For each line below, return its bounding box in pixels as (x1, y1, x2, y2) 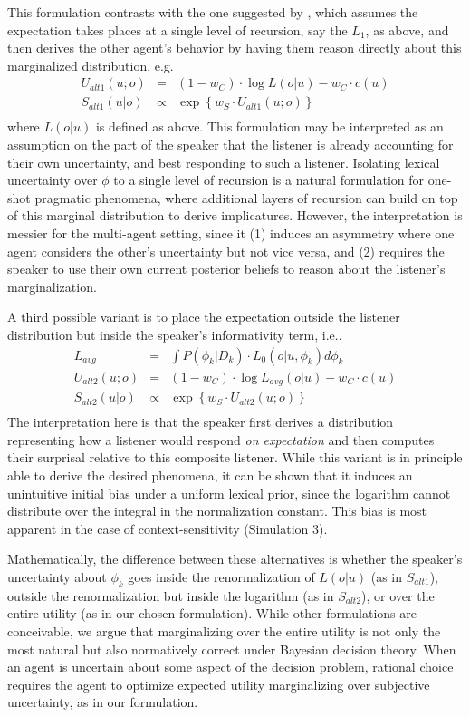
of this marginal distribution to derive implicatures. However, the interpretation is (7, 206, 463, 225)
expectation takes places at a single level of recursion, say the (7, 20, 348, 39)
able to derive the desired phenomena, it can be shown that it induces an (7, 465, 413, 484)
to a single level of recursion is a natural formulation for (113, 170, 424, 189)
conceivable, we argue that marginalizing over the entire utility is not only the (7, 621, 441, 640)
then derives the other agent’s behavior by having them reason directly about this (7, 38, 462, 57)
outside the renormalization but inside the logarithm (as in (7, 586, 334, 605)
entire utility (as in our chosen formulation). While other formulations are (7, 604, 417, 623)
